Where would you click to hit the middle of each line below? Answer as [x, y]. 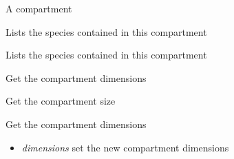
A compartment [39, 8]
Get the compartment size [61, 101]
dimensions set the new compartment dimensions [125, 147]
